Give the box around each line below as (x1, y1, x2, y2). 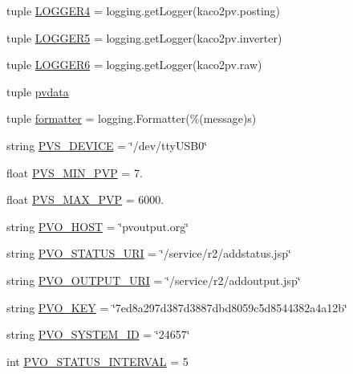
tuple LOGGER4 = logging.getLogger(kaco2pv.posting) (6, 2, 281, 18)
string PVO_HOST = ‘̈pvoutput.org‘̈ (6, 217, 189, 234)
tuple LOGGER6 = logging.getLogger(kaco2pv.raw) (6, 56, 262, 73)
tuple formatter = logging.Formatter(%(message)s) (6, 110, 257, 127)
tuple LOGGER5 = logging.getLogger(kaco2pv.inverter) (6, 29, 282, 46)
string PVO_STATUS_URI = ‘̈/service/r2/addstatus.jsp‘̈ (6, 245, 291, 262)
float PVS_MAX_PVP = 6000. (6, 191, 164, 208)
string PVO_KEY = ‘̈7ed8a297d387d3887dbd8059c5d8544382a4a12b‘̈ (6, 299, 347, 315)
